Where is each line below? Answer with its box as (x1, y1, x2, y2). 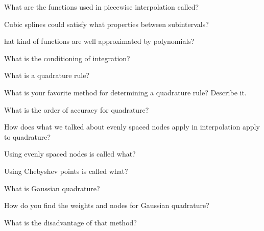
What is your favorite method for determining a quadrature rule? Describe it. (4, 87, 247, 97)
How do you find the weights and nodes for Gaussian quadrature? (4, 200, 209, 211)
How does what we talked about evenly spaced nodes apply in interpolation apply (4, 121, 260, 132)
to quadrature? (4, 131, 51, 142)
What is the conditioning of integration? (4, 53, 130, 63)
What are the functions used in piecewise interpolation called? (4, 2, 199, 12)
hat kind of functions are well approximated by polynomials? (4, 36, 195, 46)
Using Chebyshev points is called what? (4, 165, 128, 176)
